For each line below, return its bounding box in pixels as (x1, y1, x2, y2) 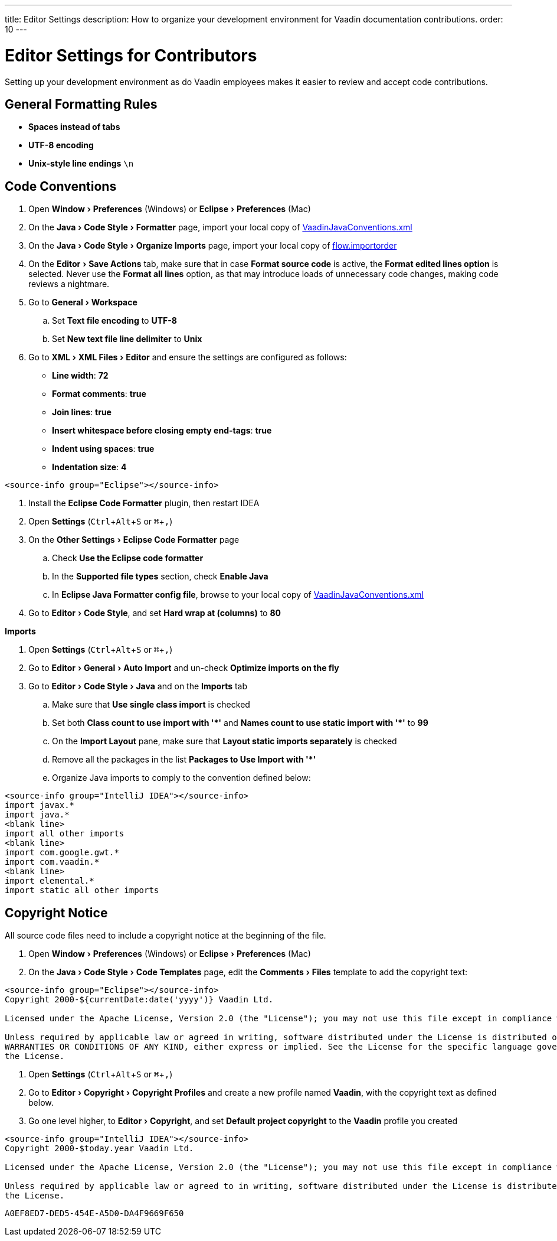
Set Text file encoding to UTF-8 (52, 315, 177, 326)
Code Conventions (5, 178, 117, 194)
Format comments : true (52, 389, 146, 399)
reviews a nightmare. (28, 279, 110, 289)
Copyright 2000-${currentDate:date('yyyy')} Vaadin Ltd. (5, 995, 274, 1005)
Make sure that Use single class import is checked (52, 699, 250, 710)
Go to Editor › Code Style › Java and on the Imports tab (28, 681, 248, 692)
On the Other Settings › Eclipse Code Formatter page (28, 535, 240, 545)
